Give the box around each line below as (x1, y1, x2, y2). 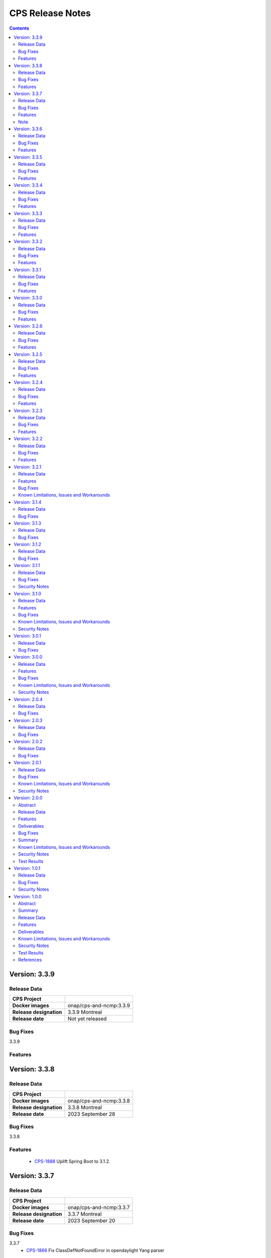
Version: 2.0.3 (14, 717, 43, 723)
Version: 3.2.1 (14, 463, 42, 470)
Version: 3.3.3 (14, 210, 43, 216)
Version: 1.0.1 (14, 866, 41, 872)
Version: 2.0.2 (14, 739, 43, 744)
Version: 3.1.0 (14, 590, 42, 596)
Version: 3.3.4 (14, 182, 43, 188)
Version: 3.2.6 (14, 323, 43, 329)
